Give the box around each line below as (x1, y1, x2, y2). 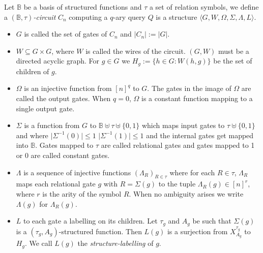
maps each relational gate (16, 178, 96, 189)
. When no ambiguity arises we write (129, 188, 244, 199)
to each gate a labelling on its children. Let (23, 215, 158, 226)
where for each (169, 167, 215, 177)
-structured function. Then (59, 226, 142, 236)
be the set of (213, 55, 252, 66)
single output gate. (16, 103, 75, 113)
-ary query (113, 11, 145, 22)
